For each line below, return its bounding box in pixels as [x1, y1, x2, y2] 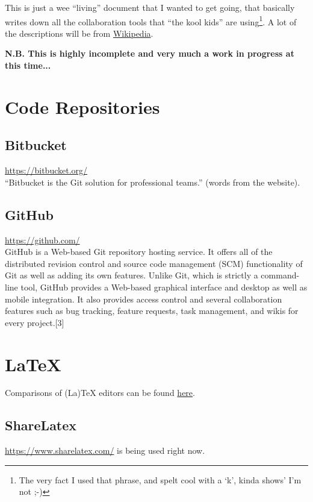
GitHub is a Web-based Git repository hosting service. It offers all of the [5, 245, 273, 258]
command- [261, 269, 300, 281]
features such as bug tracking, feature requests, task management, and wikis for [5, 304, 299, 317]
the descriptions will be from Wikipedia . [5, 27, 153, 39]
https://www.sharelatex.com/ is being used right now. [5, 444, 205, 457]
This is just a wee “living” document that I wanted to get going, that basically [5, 1, 295, 13]
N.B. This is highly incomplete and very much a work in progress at [5, 47, 294, 60]
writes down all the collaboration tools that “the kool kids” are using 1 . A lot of [5, 13, 297, 28]
